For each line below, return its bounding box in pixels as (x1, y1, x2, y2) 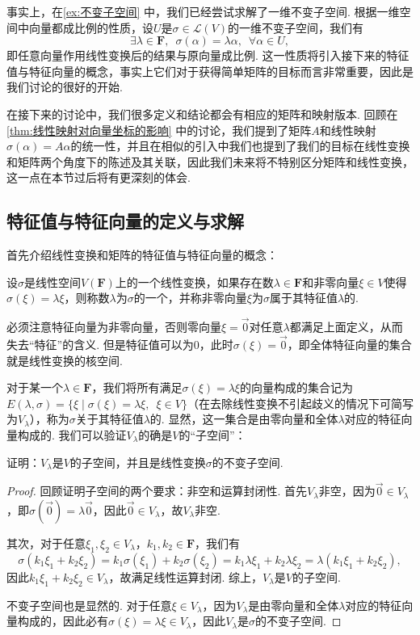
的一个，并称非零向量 (133, 289, 247, 306)
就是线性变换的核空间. (6, 351, 123, 368)
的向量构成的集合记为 (239, 379, 353, 396)
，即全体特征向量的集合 (287, 335, 412, 352)
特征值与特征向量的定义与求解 (6, 208, 244, 233)
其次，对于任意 (6, 534, 86, 551)
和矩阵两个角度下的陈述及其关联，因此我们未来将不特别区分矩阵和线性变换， (6, 153, 414, 170)
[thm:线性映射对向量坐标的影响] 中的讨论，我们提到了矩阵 (6, 121, 312, 138)
